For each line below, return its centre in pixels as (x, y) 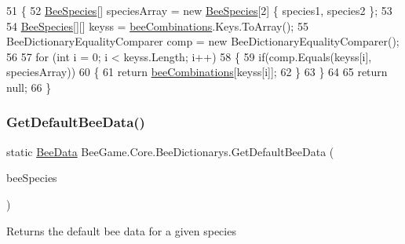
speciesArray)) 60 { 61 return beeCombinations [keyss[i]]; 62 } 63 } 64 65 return (197, 72)
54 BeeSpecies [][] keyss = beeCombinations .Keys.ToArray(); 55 (157, 25)
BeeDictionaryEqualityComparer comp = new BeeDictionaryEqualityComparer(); (203, 41)
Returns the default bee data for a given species (121, 230)
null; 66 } (29, 87)
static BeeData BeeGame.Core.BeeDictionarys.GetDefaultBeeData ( (170, 151)
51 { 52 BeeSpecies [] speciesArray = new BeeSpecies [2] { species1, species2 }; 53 (199, 10)
